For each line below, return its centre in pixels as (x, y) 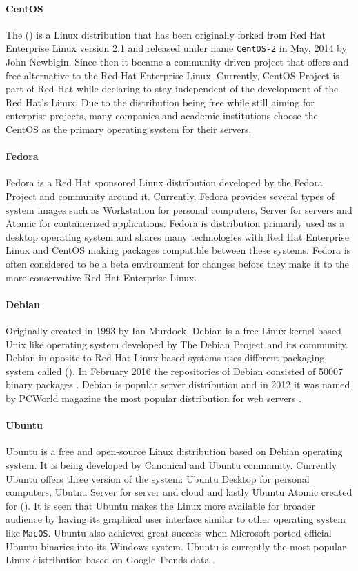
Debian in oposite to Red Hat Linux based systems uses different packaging (165, 358)
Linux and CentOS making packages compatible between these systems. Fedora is (178, 250)
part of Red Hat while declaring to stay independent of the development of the (172, 89)
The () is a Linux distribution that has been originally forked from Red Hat (166, 34)
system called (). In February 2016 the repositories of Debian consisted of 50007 (175, 371)
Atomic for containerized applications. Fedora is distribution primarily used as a (175, 223)
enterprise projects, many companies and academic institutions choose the (162, 116)
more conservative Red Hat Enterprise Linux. (101, 277)
